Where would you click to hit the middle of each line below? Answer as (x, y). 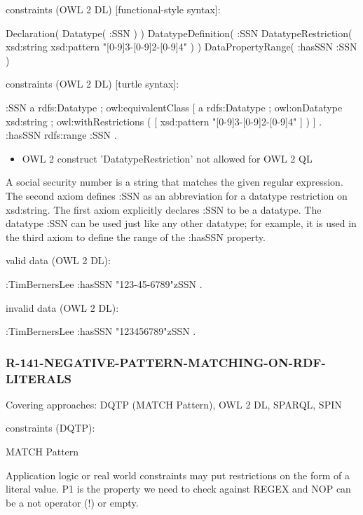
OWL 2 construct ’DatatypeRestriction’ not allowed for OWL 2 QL (167, 158)
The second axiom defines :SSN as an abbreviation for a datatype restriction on (177, 195)
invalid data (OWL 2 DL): (62, 307)
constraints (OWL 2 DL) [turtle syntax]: (93, 84)
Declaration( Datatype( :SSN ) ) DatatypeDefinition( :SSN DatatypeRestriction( (179, 33)
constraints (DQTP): (50, 428)
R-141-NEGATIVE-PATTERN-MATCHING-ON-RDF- (166, 362)
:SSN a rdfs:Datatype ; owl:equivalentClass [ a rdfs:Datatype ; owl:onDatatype (174, 107)
